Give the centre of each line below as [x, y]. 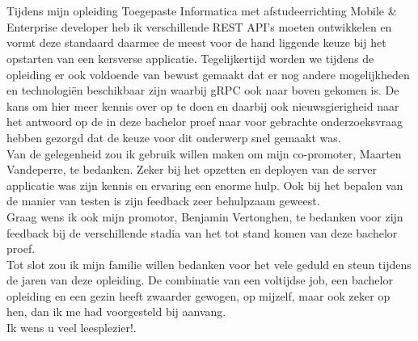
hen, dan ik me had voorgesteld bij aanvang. [116, 312]
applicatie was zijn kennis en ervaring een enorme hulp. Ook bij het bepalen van [205, 185]
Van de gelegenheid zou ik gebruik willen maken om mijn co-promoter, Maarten [204, 153]
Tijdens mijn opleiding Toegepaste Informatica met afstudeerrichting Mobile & [202, 11]
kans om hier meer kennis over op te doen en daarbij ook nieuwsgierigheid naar [203, 105]
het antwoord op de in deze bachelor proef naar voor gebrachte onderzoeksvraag [205, 122]
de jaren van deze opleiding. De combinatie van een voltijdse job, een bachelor [200, 280]
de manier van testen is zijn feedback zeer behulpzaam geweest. [163, 201]
